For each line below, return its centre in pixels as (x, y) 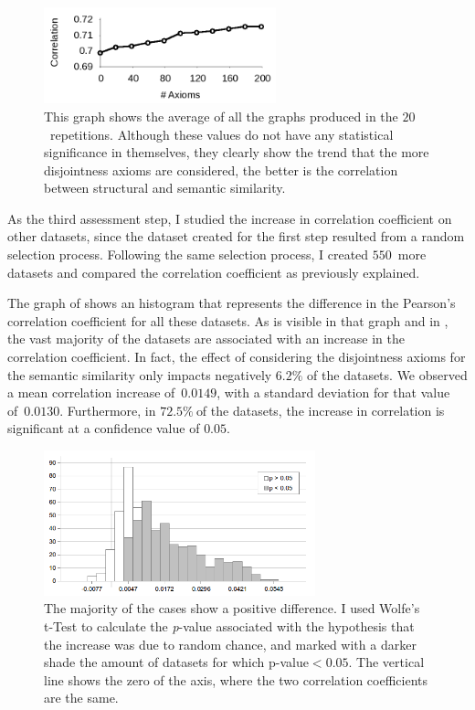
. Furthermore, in (108, 410)
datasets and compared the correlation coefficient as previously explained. (214, 272)
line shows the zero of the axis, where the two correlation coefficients (236, 679)
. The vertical (386, 662)
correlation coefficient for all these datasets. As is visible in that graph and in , (228, 320)
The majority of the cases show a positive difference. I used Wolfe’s (232, 608)
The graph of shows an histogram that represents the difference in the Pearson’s (232, 303)
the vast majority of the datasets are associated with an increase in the (206, 339)
